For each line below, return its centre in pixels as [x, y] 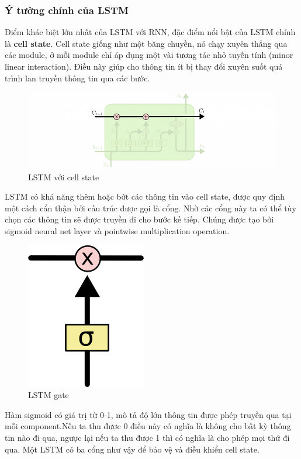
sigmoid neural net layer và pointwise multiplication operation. [117, 231]
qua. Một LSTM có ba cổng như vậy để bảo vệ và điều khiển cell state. [132, 449]
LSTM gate [49, 395]
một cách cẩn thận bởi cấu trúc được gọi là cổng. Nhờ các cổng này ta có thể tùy [150, 208]
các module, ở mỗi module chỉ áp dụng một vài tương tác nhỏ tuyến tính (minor [149, 55]
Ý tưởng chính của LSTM [67, 10]
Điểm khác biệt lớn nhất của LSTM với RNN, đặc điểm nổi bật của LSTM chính [150, 32]
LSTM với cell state [64, 177]
